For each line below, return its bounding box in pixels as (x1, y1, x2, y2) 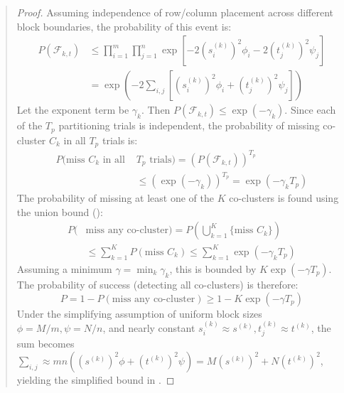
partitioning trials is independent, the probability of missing (58, 118, 320, 133)
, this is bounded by (169, 261, 257, 276)
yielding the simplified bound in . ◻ (16, 372, 175, 387)
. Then (141, 102, 171, 117)
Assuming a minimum (16, 261, 112, 276)
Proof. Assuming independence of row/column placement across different (16, 5, 334, 19)
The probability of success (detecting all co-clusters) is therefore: (16, 276, 299, 291)
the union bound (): (16, 204, 103, 219)
